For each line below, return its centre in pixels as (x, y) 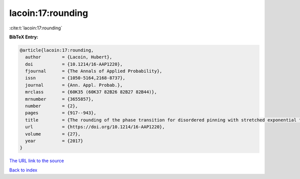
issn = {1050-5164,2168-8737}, (75, 78)
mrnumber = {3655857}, (59, 99)
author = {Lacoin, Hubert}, (69, 57)
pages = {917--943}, (61, 113)
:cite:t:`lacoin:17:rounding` (36, 28)
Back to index (23, 170)
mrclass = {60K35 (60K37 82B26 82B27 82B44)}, (91, 92)
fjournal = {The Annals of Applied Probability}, (94, 71)
